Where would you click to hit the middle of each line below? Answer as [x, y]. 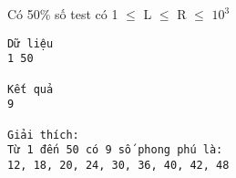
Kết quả [31, 89]
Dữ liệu [31, 43]
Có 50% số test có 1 [63, 14]
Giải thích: [43, 135]
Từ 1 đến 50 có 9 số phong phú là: [115, 150]
